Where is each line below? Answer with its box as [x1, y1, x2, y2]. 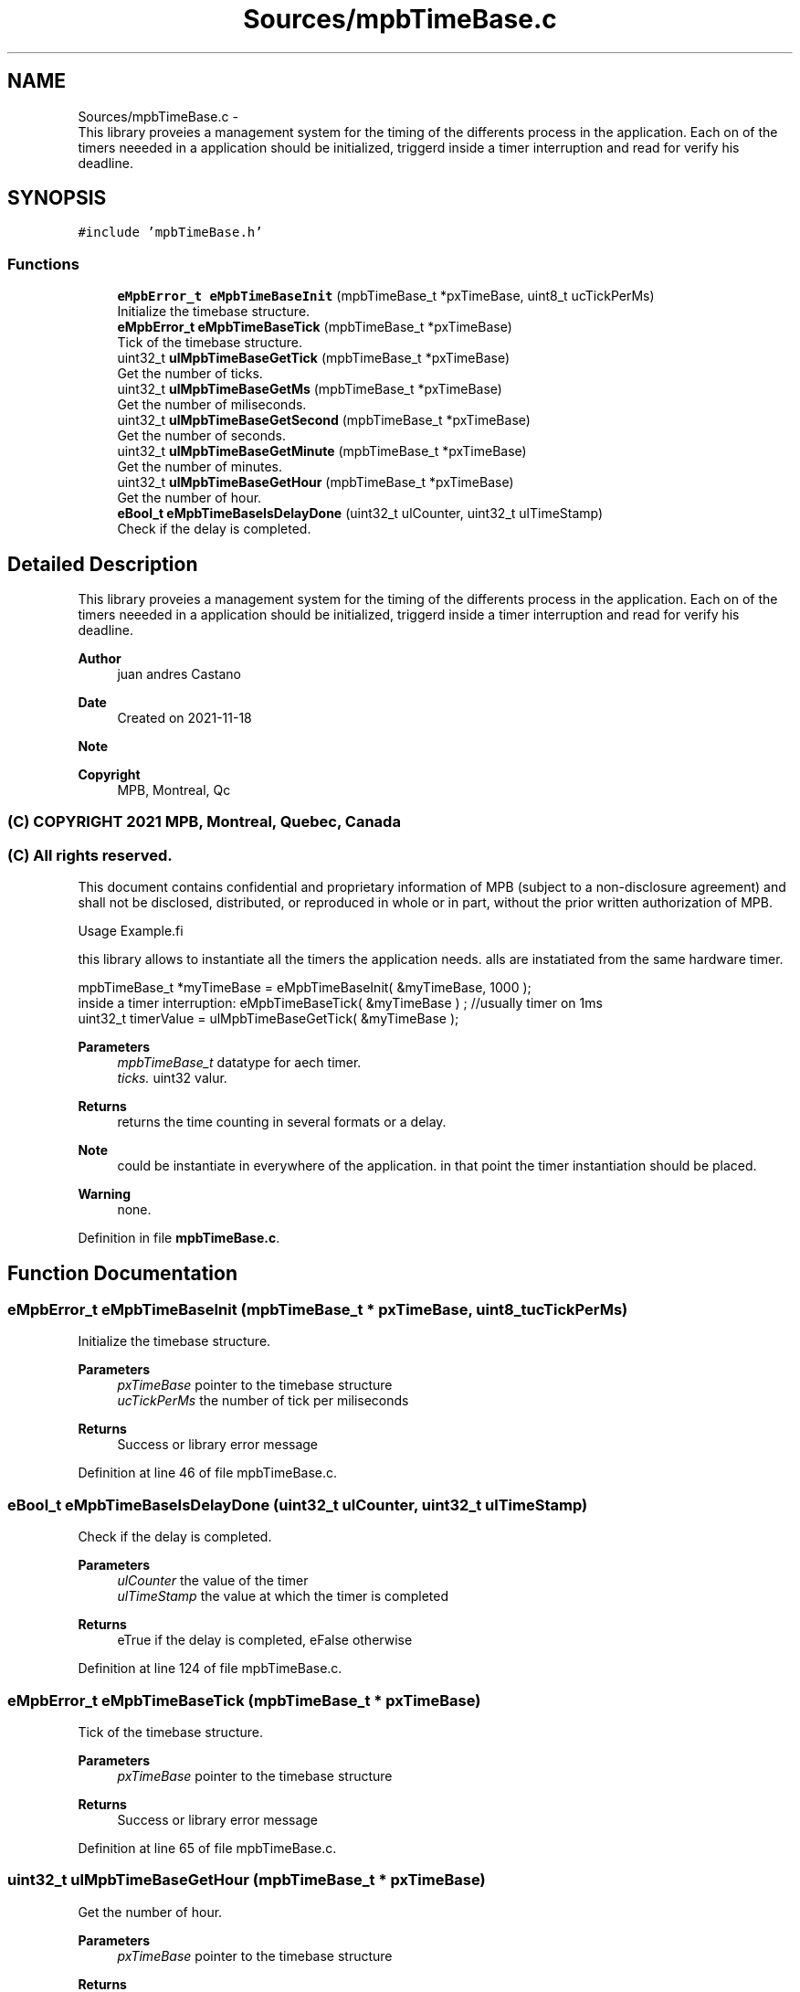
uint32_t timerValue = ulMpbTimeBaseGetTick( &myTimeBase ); [78, 1011, 459, 1027]
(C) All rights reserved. [7, 845, 173, 864]
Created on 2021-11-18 [117, 710, 252, 726]
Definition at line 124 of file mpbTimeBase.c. [78, 1660, 342, 1677]
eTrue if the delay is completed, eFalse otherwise [117, 1632, 413, 1648]
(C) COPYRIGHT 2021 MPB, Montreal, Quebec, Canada [7, 812, 401, 832]
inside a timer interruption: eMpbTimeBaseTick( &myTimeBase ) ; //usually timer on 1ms [78, 995, 603, 1012]
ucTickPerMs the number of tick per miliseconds [117, 1393, 409, 1409]
